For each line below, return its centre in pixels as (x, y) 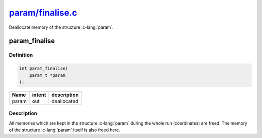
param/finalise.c (43, 13)
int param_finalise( (43, 69)
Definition (21, 55)
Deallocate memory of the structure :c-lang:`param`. (61, 27)
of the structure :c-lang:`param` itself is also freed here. (65, 130)
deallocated (65, 101)
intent (39, 95)
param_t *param (47, 75)
